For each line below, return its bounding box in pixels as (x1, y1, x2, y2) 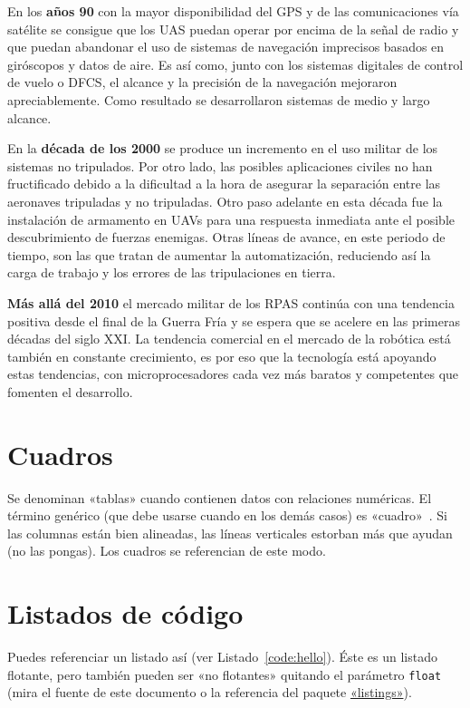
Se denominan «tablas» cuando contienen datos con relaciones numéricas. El (7, 488, 432, 507)
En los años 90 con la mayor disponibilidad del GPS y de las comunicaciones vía (7, 2, 459, 20)
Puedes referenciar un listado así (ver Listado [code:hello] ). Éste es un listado (7, 647, 437, 666)
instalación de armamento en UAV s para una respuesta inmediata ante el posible (7, 209, 456, 228)
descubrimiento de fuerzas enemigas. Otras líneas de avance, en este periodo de (7, 228, 446, 247)
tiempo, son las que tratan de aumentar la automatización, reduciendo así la (7, 245, 431, 264)
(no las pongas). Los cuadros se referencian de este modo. (7, 541, 326, 560)
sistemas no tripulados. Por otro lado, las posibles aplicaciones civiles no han (7, 156, 433, 175)
